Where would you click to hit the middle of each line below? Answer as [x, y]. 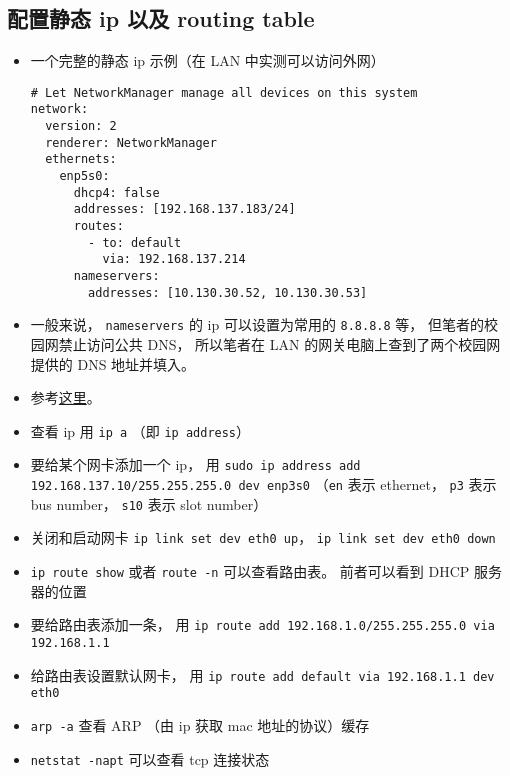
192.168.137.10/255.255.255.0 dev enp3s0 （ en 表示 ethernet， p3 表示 [263, 484]
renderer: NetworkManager [131, 142]
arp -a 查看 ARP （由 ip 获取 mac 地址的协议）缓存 [200, 724]
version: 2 [81, 126]
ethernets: [81, 159]
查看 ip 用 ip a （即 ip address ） [140, 430]
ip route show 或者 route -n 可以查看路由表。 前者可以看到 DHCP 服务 [266, 571]
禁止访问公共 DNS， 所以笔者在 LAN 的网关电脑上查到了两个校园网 [279, 343]
